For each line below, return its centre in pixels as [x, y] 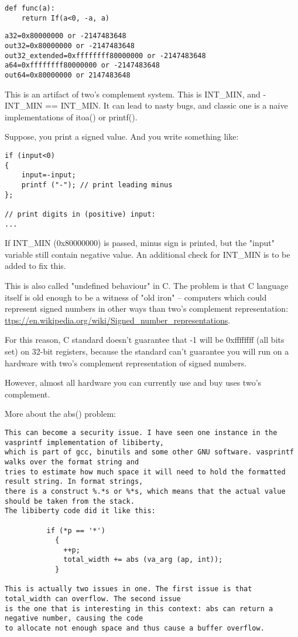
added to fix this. [35, 266]
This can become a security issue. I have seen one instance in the [141, 432]
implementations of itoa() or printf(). [71, 117]
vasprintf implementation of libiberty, [85, 442]
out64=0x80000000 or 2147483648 [68, 75]
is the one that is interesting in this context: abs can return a [139, 609]
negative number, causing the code [74, 619]
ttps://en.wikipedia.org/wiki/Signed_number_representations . [118, 320]
